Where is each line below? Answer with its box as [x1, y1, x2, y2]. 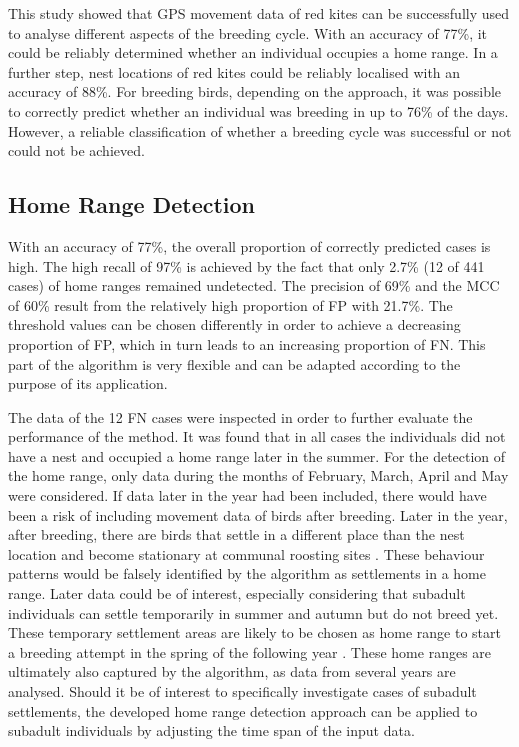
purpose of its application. [8, 373, 168, 394]
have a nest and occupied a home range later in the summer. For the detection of [8, 445, 506, 466]
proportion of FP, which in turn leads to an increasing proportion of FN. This [8, 333, 486, 354]
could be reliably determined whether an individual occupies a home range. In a [8, 42, 498, 63]
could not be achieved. [8, 140, 145, 161]
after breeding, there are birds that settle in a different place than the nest [8, 524, 465, 545]
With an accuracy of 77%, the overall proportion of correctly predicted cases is [8, 235, 491, 256]
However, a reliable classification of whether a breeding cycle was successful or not [8, 120, 512, 141]
